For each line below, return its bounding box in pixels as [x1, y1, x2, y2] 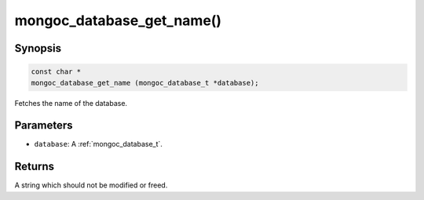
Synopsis [14, 42, 62, 55]
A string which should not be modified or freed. [14, 180, 168, 190]
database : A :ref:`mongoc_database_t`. [34, 140, 163, 149]
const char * [31, 67, 82, 76]
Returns [14, 160, 55, 173]
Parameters [14, 118, 73, 133]
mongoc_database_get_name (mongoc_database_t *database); [31, 78, 259, 87]
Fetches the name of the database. [14, 98, 128, 107]
